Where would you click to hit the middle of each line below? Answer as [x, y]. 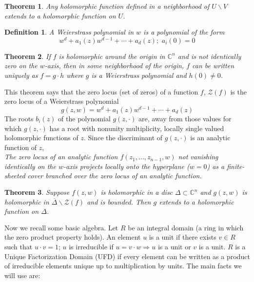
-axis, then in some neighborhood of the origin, [114, 66]
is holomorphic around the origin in [112, 56]
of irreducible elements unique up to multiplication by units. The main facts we [123, 266]
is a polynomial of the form [184, 32]
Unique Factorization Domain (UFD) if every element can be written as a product [127, 256]
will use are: [22, 275]
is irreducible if [91, 247]
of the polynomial [84, 118]
